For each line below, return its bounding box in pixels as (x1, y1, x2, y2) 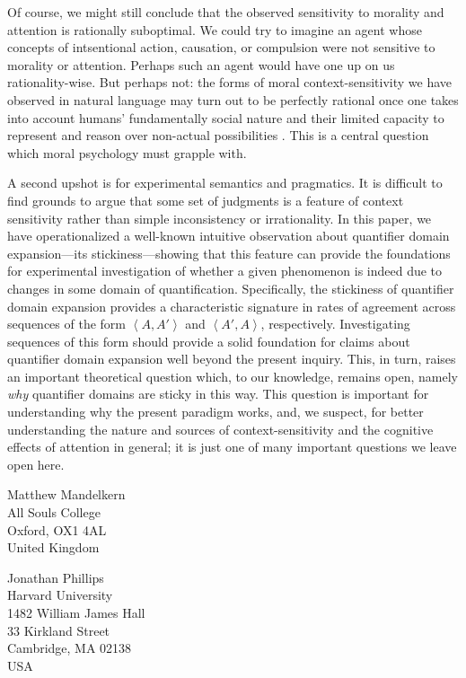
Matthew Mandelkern (7, 485, 126, 504)
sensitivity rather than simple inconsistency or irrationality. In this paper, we (7, 208, 432, 227)
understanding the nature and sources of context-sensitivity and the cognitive (7, 419, 434, 438)
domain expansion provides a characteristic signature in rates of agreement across (7, 296, 456, 315)
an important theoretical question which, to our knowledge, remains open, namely (7, 366, 458, 385)
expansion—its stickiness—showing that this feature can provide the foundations (7, 243, 451, 262)
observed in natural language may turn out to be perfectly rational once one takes (7, 90, 459, 109)
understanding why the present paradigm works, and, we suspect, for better (7, 402, 424, 421)
